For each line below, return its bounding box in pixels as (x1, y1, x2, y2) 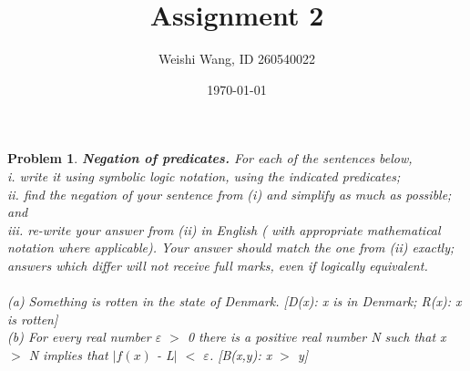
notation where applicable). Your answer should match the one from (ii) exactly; (7, 238, 455, 257)
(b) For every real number (7, 327, 151, 346)
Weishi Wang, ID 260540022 (158, 49, 316, 68)
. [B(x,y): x (209, 345, 272, 364)
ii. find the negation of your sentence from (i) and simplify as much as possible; (7, 184, 452, 203)
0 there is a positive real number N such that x (187, 327, 446, 346)
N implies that (28, 345, 108, 364)
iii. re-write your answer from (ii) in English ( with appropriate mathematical (7, 220, 441, 239)
